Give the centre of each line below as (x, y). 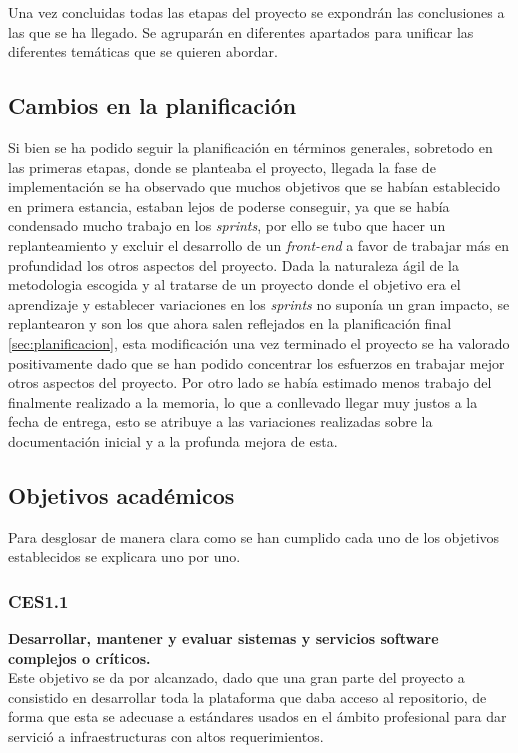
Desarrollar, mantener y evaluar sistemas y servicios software (223, 638)
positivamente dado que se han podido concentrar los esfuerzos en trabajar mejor (256, 362)
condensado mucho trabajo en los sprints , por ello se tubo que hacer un (227, 225)
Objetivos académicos (121, 494)
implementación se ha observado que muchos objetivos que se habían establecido (254, 186)
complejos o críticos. (79, 657)
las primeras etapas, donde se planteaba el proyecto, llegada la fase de (222, 166)
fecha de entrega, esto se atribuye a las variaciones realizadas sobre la (220, 421)
